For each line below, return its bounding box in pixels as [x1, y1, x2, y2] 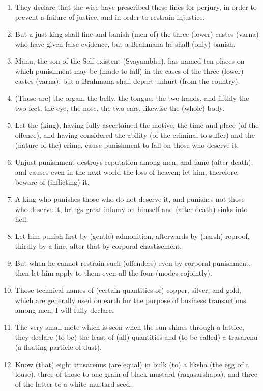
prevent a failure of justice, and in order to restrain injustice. [15, 11, 205, 22]
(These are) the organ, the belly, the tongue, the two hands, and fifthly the [15, 93, 249, 103]
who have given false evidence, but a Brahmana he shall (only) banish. [15, 38, 236, 49]
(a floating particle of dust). [15, 342, 102, 352]
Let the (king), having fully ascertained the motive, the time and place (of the [15, 119, 259, 130]
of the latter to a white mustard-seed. [15, 378, 132, 389]
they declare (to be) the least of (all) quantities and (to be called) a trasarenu [15, 332, 258, 342]
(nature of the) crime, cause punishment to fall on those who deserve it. [15, 139, 239, 150]
